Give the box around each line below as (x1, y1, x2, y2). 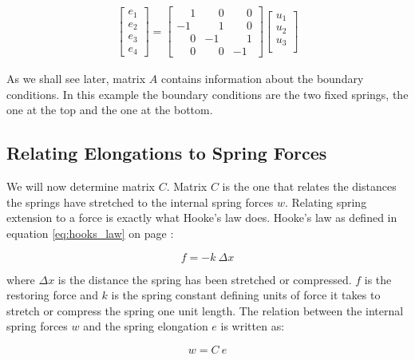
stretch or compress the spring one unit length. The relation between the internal (6, 302, 404, 318)
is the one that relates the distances (222, 178, 397, 195)
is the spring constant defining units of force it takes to (111, 287, 381, 303)
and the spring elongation (83, 318, 208, 334)
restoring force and (6, 287, 98, 303)
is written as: (220, 318, 285, 334)
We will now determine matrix (6, 178, 155, 195)
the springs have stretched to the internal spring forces (6, 193, 274, 210)
